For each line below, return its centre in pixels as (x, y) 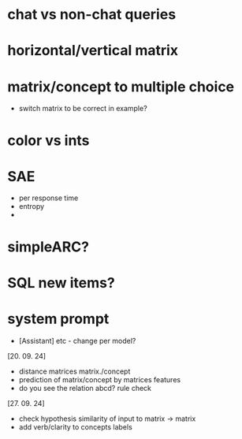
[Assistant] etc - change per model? (77, 340)
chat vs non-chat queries (92, 15)
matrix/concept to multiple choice (121, 86)
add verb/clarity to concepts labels (76, 426)
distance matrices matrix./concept (74, 371)
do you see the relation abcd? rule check (85, 388)
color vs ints (48, 140)
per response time (48, 198)
